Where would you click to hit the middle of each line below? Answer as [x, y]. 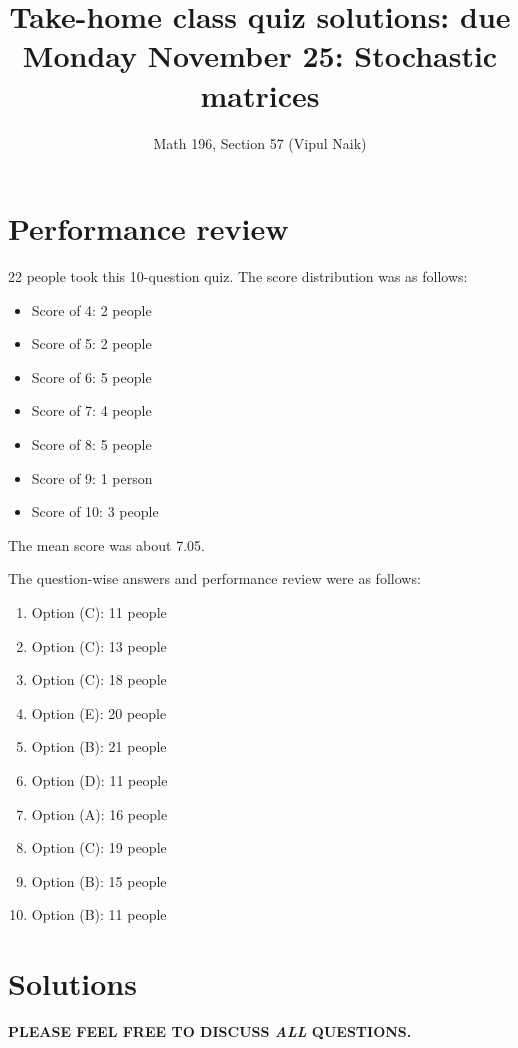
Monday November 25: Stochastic [260, 55]
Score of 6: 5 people [91, 376]
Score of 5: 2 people [91, 343]
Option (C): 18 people [99, 679]
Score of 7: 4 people [91, 410]
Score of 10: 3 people [95, 511]
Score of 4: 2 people [91, 309]
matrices [260, 94]
